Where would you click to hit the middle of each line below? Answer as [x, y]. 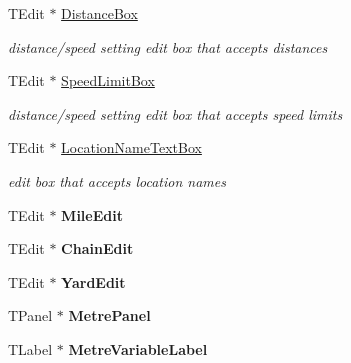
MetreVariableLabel [138, 348]
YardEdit [93, 281]
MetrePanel [109, 315]
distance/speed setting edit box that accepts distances [168, 46]
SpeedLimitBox [108, 80]
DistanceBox [99, 13]
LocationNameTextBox [131, 147]
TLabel [30, 348]
